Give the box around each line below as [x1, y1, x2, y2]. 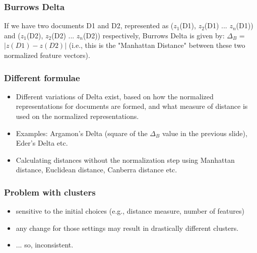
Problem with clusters [4, 185, 96, 198]
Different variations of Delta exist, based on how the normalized [16, 91, 214, 101]
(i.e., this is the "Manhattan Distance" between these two [69, 40, 245, 50]
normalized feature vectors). [4, 50, 90, 60]
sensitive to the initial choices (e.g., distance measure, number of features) [16, 206, 245, 216]
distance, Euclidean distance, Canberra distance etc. [16, 164, 177, 175]
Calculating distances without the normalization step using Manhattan [16, 154, 235, 165]
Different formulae [4, 71, 80, 84]
